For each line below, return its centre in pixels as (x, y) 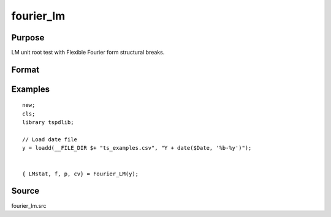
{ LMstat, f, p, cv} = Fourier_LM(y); (81, 174)
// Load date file (50, 140)
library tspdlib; (48, 123)
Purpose (28, 38)
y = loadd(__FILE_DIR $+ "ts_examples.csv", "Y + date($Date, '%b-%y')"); (137, 148)
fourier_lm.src (29, 205)
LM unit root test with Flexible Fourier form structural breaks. (88, 53)
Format (25, 69)
